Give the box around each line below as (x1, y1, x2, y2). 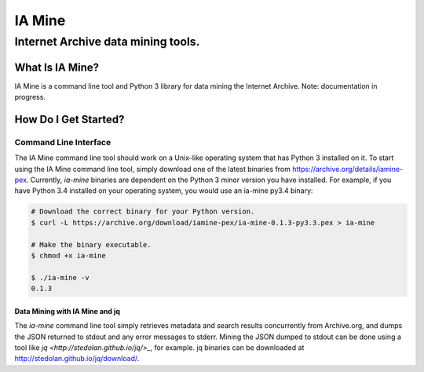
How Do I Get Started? (14, 112, 125, 126)
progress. (14, 93, 46, 102)
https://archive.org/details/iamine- (291, 164, 404, 173)
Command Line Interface (14, 137, 111, 148)
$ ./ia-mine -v (31, 273, 90, 282)
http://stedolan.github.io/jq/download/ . (14, 354, 140, 363)
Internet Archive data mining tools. (14, 35, 200, 49)
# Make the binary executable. (31, 240, 152, 249)
